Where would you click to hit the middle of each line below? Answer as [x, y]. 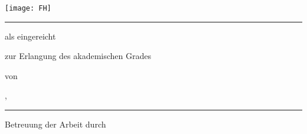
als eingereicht [30, 36]
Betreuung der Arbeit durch [55, 124]
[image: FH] [28, 8]
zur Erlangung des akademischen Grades [78, 56]
